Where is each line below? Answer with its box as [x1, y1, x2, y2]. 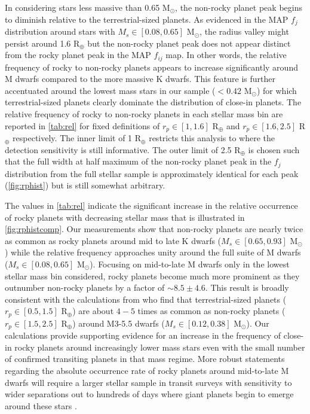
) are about [72, 305, 114, 317]
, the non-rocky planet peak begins [175, 1, 302, 13]
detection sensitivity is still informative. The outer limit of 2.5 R [5, 143, 241, 156]
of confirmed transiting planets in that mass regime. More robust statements [5, 352, 285, 365]
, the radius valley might [199, 25, 289, 38]
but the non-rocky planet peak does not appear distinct [87, 36, 291, 49]
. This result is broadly [205, 281, 289, 294]
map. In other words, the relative [165, 48, 287, 61]
